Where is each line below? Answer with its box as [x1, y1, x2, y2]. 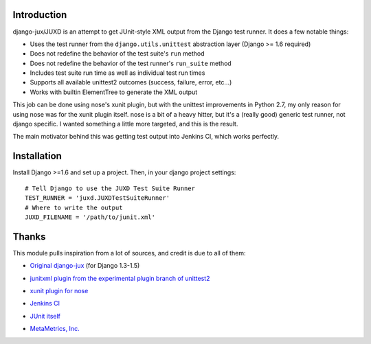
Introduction [12, 9, 67, 21]
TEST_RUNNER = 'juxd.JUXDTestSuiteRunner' [25, 194, 170, 202]
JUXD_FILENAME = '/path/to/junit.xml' [25, 213, 156, 221]
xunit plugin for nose [30, 286, 89, 295]
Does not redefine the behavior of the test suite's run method [30, 49, 205, 58]
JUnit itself [30, 312, 61, 320]
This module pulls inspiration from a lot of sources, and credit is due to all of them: [12, 249, 246, 257]
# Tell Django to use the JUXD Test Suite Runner [25, 184, 196, 192]
